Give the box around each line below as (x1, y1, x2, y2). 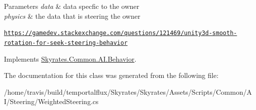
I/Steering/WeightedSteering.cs (4, 96, 99, 107)
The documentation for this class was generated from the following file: (4, 70, 219, 80)
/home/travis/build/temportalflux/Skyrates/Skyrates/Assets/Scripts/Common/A (4, 86, 252, 97)
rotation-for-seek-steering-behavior (4, 39, 128, 46)
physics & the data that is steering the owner (4, 10, 141, 21)
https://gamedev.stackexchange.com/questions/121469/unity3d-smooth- (4, 30, 237, 37)
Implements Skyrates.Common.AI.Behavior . (4, 53, 137, 64)
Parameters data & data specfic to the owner (4, 1, 140, 11)
